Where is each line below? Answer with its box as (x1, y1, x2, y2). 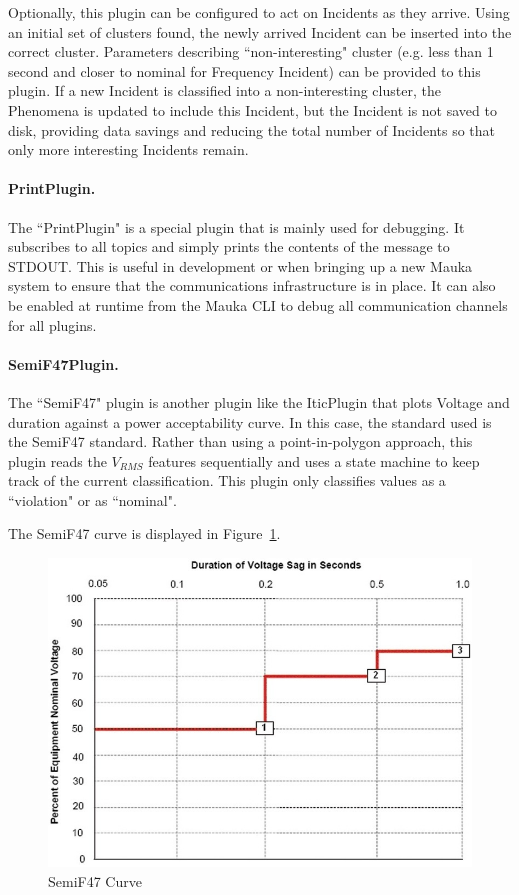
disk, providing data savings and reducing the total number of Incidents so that (8, 119, 496, 140)
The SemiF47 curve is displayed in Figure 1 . (8, 523, 281, 544)
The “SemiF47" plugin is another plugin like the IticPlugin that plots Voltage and (8, 391, 510, 412)
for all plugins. (8, 314, 97, 335)
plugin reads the (8, 450, 107, 471)
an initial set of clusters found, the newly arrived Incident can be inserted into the (8, 21, 512, 42)
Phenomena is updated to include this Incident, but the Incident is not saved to (8, 99, 497, 120)
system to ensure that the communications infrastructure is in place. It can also (8, 275, 496, 296)
